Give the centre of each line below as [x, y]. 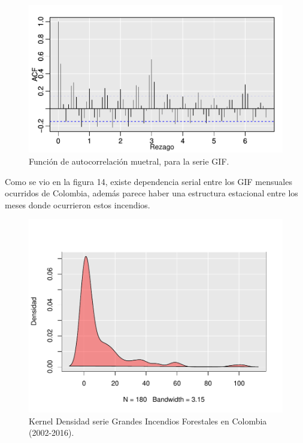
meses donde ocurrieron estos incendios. [78, 204]
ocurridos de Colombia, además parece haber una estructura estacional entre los [151, 193]
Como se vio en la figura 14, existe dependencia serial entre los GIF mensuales [149, 181]
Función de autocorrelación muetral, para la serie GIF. [129, 161]
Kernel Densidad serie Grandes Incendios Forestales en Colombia [148, 421]
